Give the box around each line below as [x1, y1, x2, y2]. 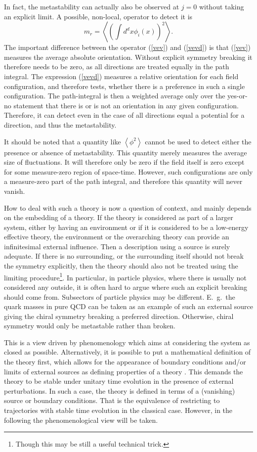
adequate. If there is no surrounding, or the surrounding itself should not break [4, 251, 244, 261]
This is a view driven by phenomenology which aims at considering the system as [4, 337, 250, 347]
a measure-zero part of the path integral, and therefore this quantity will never [4, 176, 243, 186]
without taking [199, 1, 244, 11]
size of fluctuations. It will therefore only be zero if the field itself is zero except [4, 157, 245, 167]
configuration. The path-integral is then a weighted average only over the [4, 90, 225, 101]
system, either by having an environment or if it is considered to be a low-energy [4, 222, 249, 232]
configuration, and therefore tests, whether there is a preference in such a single [4, 81, 245, 91]
